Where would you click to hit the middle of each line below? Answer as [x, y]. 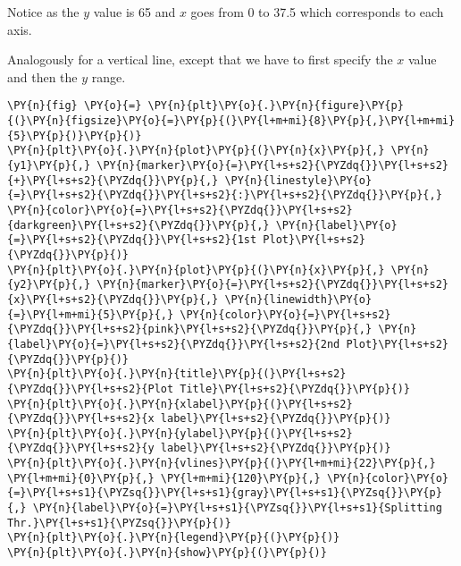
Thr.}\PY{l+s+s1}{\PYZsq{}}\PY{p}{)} [119, 523]
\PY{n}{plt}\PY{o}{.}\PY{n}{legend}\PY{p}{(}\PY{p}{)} [174, 538]
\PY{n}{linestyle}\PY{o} [298, 180]
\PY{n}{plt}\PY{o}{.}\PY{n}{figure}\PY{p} [276, 106]
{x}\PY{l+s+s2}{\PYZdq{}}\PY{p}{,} [113, 299]
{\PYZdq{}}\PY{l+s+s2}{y [81, 448]
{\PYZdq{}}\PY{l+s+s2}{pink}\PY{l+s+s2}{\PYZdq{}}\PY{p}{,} [190, 329]
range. [109, 76]
